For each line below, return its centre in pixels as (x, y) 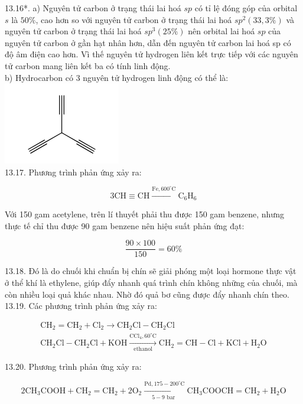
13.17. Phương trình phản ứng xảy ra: (73, 172)
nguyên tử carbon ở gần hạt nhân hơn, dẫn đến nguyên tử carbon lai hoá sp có (148, 42)
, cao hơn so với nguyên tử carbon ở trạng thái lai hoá (134, 19)
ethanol (143, 349)
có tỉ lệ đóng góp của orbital (246, 8)
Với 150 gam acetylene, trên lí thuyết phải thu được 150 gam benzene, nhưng (144, 214)
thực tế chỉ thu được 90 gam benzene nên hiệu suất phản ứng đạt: (125, 225)
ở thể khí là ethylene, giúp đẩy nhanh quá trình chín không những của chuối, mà (151, 282)
